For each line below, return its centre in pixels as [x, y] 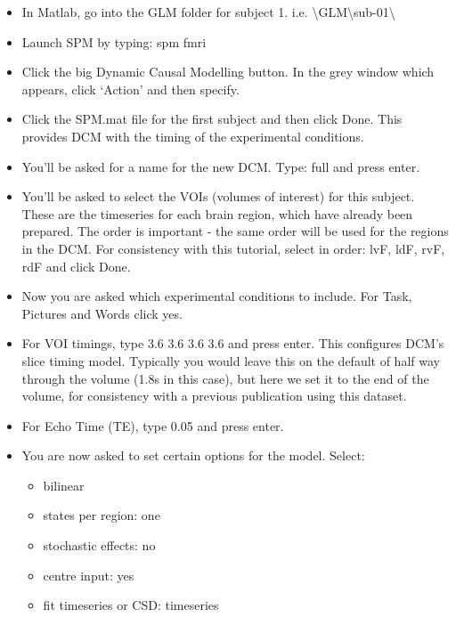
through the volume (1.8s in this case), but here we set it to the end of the [225, 378]
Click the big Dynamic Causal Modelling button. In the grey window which [228, 72]
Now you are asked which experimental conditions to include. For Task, [217, 296]
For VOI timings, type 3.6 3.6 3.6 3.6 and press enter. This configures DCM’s [233, 343]
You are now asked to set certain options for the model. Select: [193, 455]
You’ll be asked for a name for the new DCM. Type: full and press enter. [221, 166]
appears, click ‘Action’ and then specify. [130, 89]
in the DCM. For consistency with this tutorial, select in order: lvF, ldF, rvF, [233, 248]
